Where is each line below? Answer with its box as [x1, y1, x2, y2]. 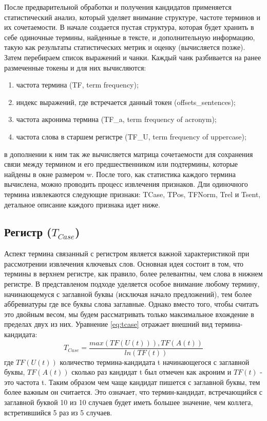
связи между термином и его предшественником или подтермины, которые [4, 159, 238, 169]
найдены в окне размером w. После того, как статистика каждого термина [4, 168, 236, 179]
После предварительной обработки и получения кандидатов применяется [4, 2, 232, 12]
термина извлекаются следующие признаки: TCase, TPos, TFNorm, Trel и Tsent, [4, 188, 261, 199]
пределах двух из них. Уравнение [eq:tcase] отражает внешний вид [4, 319, 213, 329]
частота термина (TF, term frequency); [16, 79, 139, 90]
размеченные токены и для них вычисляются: [4, 62, 146, 73]
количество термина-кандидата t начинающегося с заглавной [60, 356, 250, 367]
